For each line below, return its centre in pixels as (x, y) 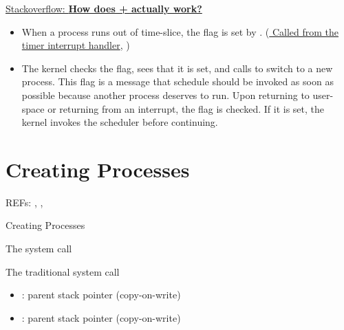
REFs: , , (24, 202)
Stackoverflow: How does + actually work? (104, 8)
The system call (39, 249)
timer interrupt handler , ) (76, 45)
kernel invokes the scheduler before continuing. (120, 122)
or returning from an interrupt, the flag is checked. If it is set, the (186, 108)
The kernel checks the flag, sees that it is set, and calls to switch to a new (177, 68)
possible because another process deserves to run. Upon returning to (165, 95)
